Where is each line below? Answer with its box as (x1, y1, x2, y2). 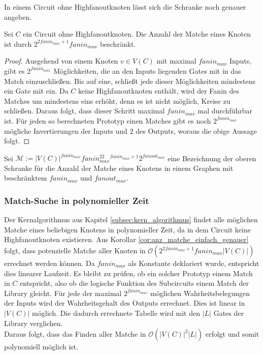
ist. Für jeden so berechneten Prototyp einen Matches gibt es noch (4, 115, 211, 126)
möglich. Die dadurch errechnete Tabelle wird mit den (32, 307, 201, 318)
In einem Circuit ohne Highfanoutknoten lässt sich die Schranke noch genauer (4, 2, 246, 12)
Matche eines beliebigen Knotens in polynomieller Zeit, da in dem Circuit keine (4, 224, 251, 234)
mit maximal (156, 55, 196, 66)
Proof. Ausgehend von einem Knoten (4, 55, 118, 66)
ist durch (4, 38, 32, 49)
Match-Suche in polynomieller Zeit (4, 194, 149, 206)
